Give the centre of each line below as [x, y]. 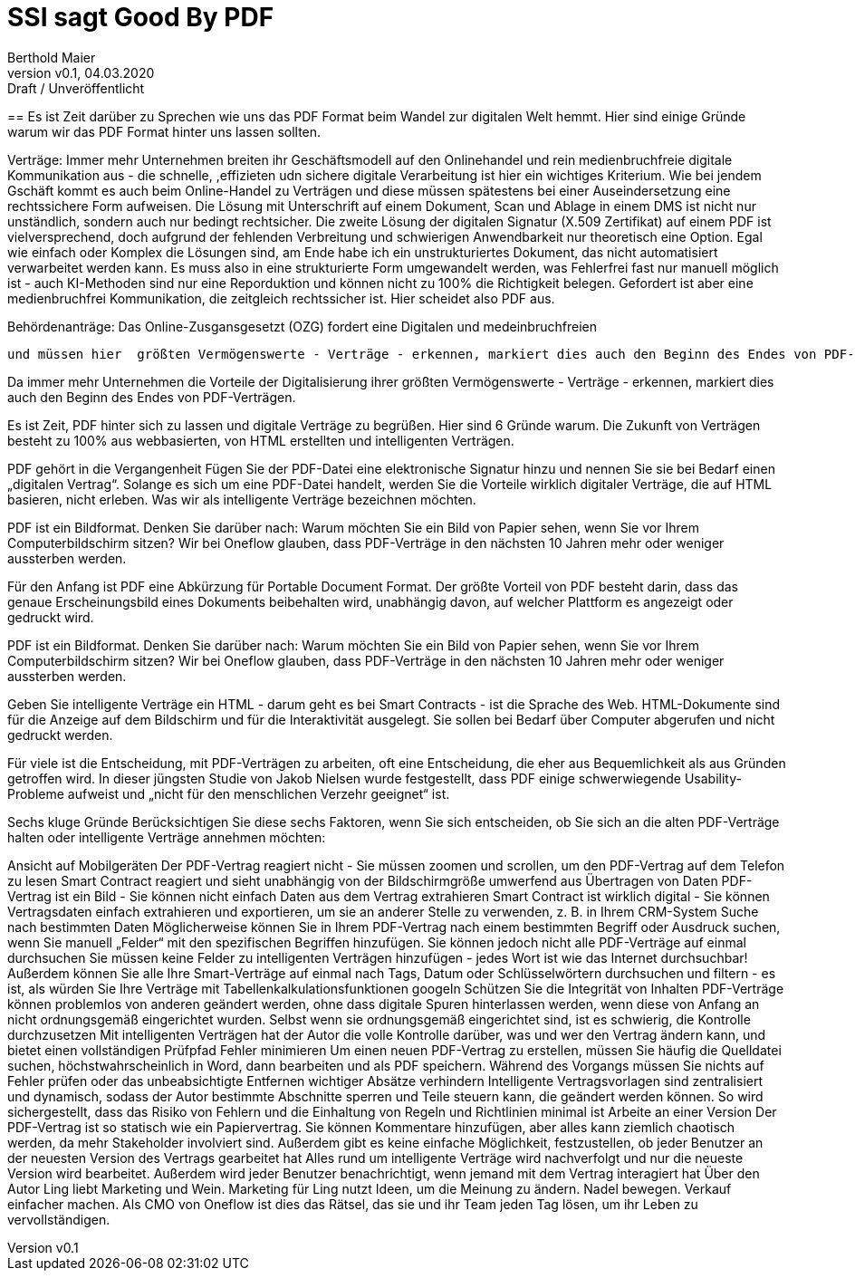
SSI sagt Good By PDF [141, 17]
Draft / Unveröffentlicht [76, 88]
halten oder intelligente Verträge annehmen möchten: [167, 837]
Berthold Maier [52, 57]
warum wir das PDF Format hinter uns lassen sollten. [164, 131]
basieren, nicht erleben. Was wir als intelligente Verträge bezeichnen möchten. [242, 499]
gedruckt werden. [60, 735]
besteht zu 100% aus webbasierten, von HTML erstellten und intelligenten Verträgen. [261, 440]
